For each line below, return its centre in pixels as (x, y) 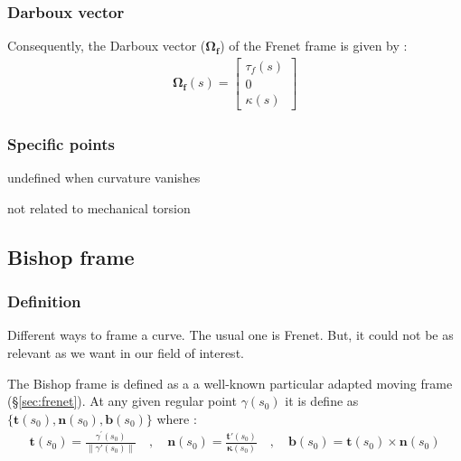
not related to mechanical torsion (99, 207)
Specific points (61, 143)
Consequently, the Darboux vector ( (107, 46)
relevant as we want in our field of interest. (126, 352)
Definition (44, 301)
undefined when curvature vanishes (104, 178)
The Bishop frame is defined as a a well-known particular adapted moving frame (230, 383)
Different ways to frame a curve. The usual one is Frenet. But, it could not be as (230, 335)
